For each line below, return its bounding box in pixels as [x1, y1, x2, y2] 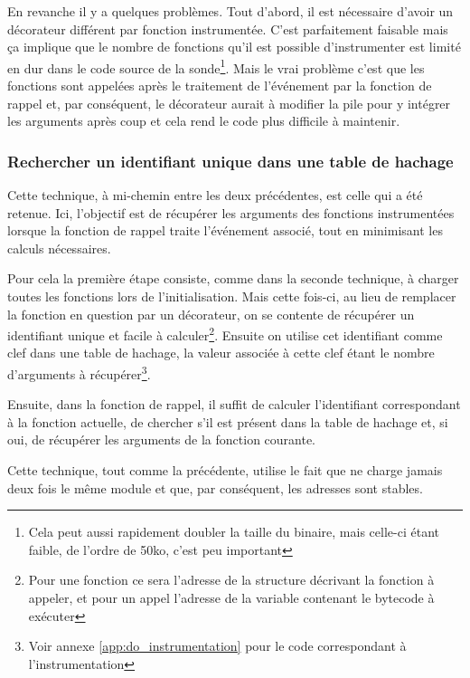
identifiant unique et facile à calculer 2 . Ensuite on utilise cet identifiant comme [7, 323, 443, 344]
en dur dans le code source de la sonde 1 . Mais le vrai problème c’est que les [7, 55, 425, 77]
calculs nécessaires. [7, 238, 111, 257]
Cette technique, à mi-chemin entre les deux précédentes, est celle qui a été [7, 186, 423, 205]
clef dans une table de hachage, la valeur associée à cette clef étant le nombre [7, 343, 435, 362]
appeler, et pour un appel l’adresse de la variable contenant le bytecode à [28, 588, 435, 607]
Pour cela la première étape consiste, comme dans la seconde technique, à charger [7, 269, 459, 288]
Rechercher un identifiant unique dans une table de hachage [7, 149, 454, 172]
